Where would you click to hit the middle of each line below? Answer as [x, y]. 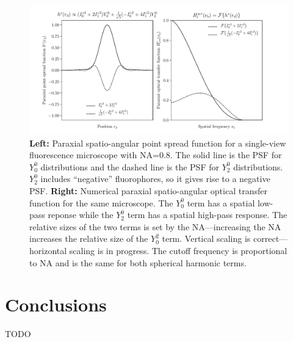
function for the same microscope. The [101, 202]
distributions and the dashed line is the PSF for [130, 166]
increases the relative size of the [89, 238]
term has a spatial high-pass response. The [207, 215]
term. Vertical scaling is [206, 238]
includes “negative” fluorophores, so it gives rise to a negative [155, 179]
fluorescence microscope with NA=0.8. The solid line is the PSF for [156, 155]
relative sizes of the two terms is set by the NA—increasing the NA [155, 226]
